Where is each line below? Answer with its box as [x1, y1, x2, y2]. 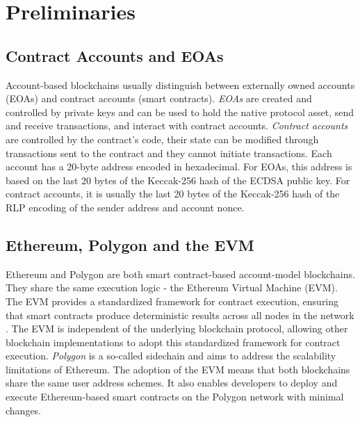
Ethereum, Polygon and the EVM [6, 234, 254, 255]
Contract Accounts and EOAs [6, 44, 224, 66]
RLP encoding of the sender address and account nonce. [6, 200, 245, 214]
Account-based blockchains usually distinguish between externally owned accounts [6, 77, 355, 92]
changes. [6, 403, 42, 417]
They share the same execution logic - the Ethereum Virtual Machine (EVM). [6, 280, 338, 295]
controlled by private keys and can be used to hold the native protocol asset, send [6, 104, 354, 119]
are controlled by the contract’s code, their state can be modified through [6, 131, 319, 146]
